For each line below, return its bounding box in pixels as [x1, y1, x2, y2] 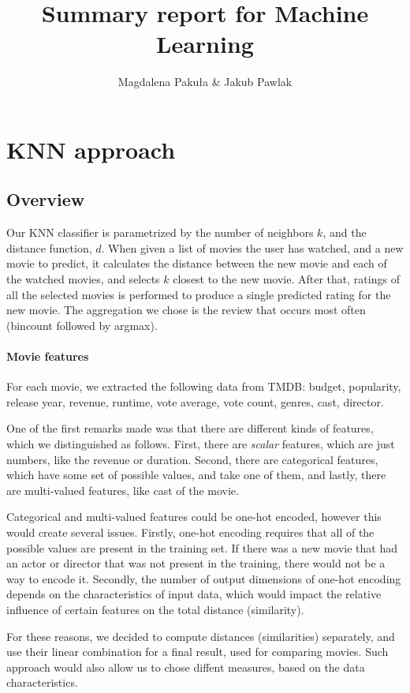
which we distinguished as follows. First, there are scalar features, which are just [6, 436, 395, 452]
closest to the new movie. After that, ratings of [173, 271, 400, 287]
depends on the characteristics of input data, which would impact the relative [6, 586, 382, 602]
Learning [156, 28, 254, 60]
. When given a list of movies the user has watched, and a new [101, 239, 404, 256]
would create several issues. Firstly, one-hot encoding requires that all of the [6, 524, 375, 540]
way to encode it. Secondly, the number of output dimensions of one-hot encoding [6, 570, 401, 586]
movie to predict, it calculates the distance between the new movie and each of [6, 255, 387, 272]
